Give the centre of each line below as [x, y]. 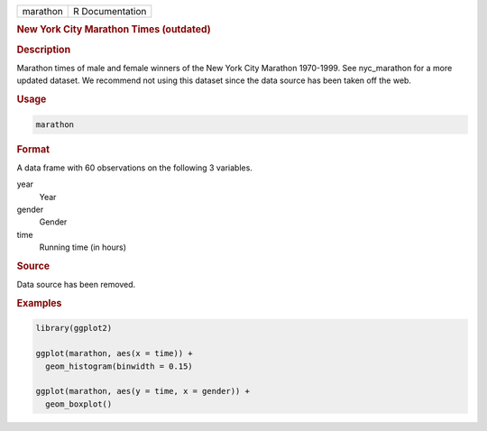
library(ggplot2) [74, 328]
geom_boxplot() [79, 404]
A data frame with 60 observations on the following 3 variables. [134, 168]
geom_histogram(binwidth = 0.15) [119, 366]
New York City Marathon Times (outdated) [114, 30]
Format [33, 149]
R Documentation [110, 11]
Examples [39, 303]
